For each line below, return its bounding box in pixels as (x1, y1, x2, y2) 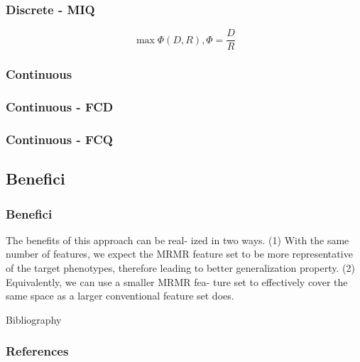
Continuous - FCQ (6, 130, 113, 148)
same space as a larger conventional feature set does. (6, 288, 234, 303)
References (6, 342, 69, 360)
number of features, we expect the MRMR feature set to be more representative (6, 246, 353, 261)
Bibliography (6, 312, 62, 327)
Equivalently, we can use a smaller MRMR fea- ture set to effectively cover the (6, 274, 348, 289)
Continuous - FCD (6, 98, 114, 116)
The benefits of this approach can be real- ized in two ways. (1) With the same (6, 232, 349, 247)
